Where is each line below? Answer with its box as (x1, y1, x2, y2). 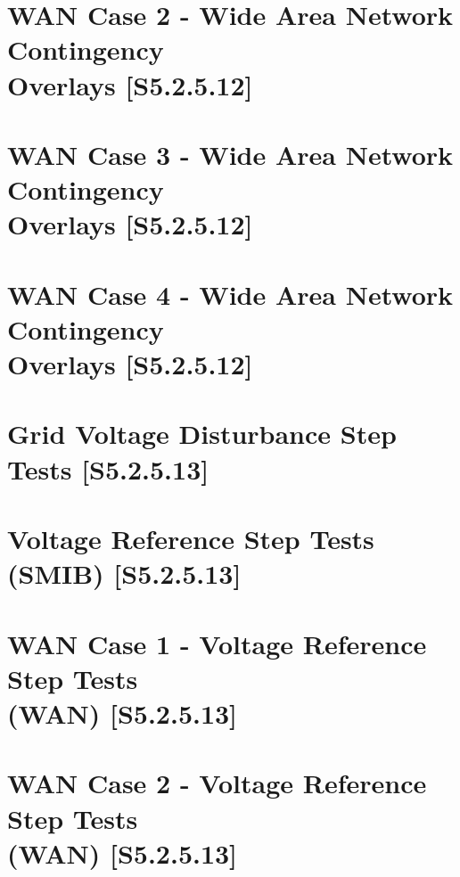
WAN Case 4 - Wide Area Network (7, 275, 453, 312)
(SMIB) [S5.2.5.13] (7, 555, 242, 592)
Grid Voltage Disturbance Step (7, 415, 397, 452)
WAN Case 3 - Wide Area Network (7, 135, 453, 172)
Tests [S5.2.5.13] (7, 450, 209, 487)
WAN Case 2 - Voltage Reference (7, 765, 427, 801)
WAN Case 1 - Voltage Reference (7, 625, 427, 661)
